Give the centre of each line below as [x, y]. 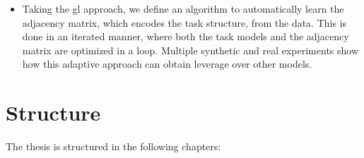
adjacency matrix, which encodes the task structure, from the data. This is [184, 22]
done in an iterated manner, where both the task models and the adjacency [186, 36]
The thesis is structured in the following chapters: [113, 146]
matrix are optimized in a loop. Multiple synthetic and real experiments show [190, 50]
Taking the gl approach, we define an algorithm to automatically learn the [183, 8]
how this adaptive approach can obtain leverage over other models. [167, 64]
